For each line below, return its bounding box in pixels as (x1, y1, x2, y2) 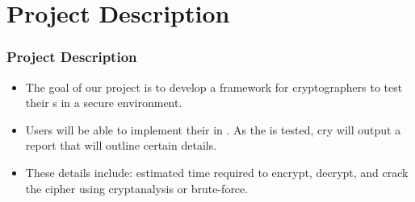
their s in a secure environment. (25, 94, 182, 111)
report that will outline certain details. (25, 137, 217, 154)
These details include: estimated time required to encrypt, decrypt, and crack (25, 163, 409, 180)
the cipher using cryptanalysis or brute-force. (25, 179, 249, 196)
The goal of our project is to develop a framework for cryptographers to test (25, 78, 403, 95)
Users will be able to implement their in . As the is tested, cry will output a (25, 121, 401, 138)
